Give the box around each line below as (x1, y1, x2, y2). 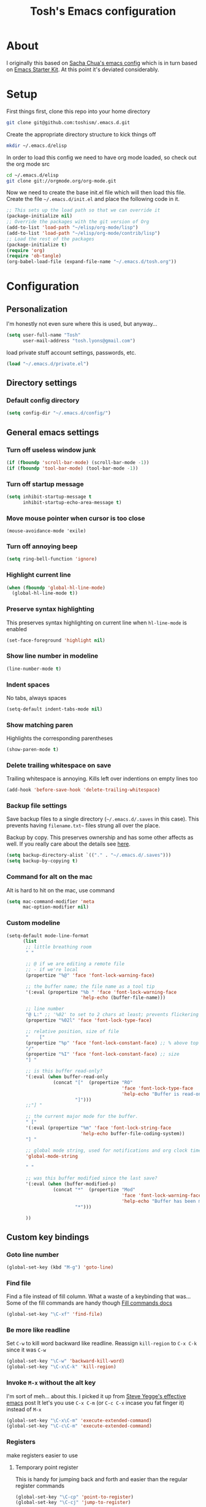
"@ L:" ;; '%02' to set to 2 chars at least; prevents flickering (25, 1012, 199, 1018)
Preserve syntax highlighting (6, 605, 95, 613)
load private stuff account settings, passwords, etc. (6, 348, 137, 356)
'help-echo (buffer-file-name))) (80, 994, 166, 1001)
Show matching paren (6, 720, 74, 729)
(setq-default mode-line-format (6, 932, 89, 938)
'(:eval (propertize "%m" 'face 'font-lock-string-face (25, 1125, 172, 1131)
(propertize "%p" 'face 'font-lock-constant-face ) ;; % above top (25, 1040, 199, 1046)
